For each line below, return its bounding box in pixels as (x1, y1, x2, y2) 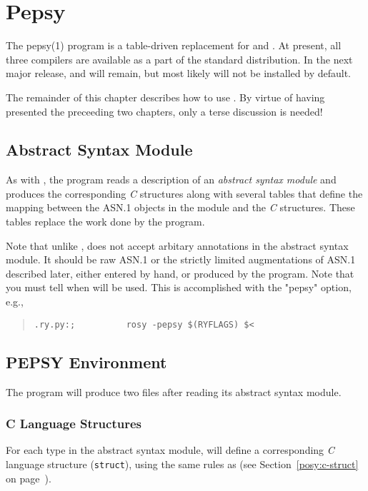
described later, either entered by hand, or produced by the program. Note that (6, 265, 354, 280)
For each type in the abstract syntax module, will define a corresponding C (6, 442, 334, 457)
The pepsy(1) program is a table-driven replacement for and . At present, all (6, 38, 342, 53)
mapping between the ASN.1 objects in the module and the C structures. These (6, 200, 355, 215)
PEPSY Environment (6, 350, 167, 373)
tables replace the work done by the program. (6, 214, 205, 229)
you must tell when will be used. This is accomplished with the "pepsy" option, (6, 280, 352, 295)
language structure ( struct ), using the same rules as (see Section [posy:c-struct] (6, 456, 359, 471)
